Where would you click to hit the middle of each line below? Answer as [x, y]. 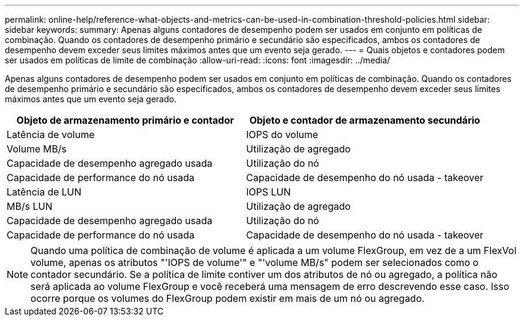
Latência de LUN [44, 192]
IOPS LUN [269, 192]
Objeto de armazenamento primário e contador [125, 120]
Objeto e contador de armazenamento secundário [365, 120]
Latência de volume [51, 134]
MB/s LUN [30, 206]
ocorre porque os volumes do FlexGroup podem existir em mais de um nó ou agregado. [228, 298]
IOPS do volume [282, 134]
